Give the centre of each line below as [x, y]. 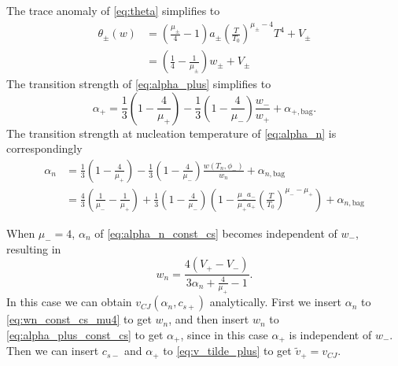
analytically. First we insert [276, 302]
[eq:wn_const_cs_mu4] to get [79, 319]
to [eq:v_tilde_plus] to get [227, 351]
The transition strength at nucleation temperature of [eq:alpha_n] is [171, 133]
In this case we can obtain [69, 302]
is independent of [330, 334]
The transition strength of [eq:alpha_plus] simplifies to [139, 84]
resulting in [34, 248]
